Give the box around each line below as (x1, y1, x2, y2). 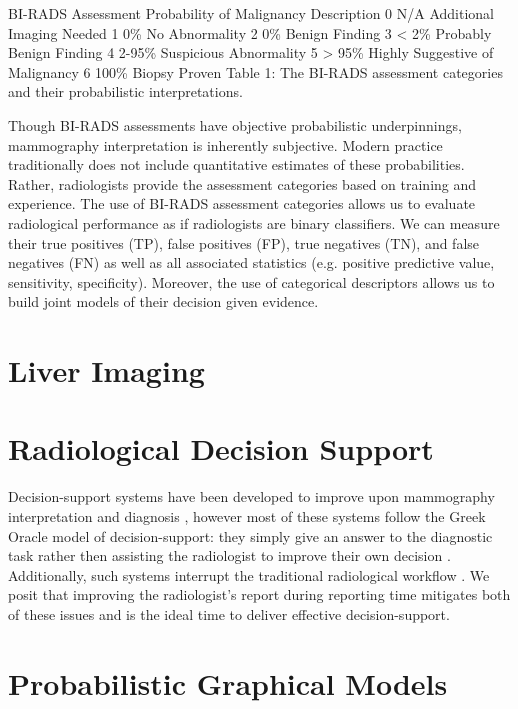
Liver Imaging (8, 350, 205, 391)
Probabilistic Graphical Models (8, 662, 448, 703)
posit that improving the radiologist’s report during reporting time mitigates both (8, 584, 511, 605)
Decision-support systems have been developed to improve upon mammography (8, 486, 495, 507)
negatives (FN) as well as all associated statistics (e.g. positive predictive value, (8, 252, 495, 273)
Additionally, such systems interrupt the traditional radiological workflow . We (8, 564, 490, 585)
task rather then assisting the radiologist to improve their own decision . (8, 545, 451, 566)
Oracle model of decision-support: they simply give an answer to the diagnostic (8, 525, 493, 546)
